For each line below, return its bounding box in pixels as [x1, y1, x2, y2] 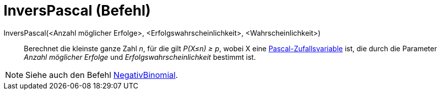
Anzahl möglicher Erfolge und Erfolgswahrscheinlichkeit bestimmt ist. [24, 52, 256, 61]
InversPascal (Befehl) [4, 2, 151, 19]
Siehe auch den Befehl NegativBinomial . [25, 69, 178, 80]
